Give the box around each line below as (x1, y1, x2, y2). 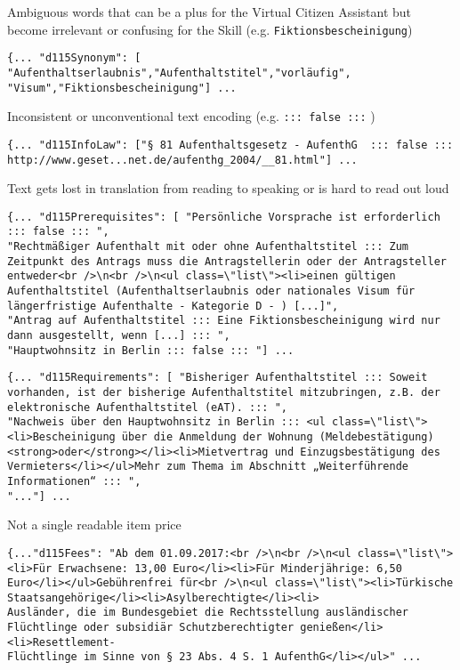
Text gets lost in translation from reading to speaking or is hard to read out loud (7, 179, 449, 198)
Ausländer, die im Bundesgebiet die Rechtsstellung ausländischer (7, 606, 409, 619)
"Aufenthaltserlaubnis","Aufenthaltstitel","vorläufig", (7, 66, 351, 79)
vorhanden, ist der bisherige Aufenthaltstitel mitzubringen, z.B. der (7, 386, 440, 399)
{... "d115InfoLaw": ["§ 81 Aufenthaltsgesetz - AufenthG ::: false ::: (7, 138, 454, 151)
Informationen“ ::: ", (7, 474, 141, 488)
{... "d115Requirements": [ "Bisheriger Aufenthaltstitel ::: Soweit (7, 371, 428, 384)
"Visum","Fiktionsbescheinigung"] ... (7, 81, 237, 94)
